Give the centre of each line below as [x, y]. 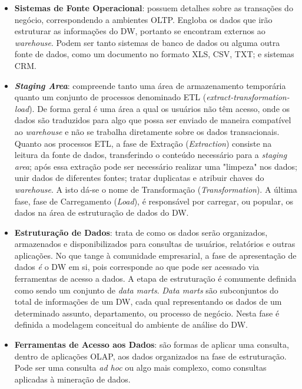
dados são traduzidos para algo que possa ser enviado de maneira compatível [153, 120]
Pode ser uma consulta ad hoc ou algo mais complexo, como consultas [140, 367]
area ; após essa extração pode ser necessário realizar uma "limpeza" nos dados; [156, 166]
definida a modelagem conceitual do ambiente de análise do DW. [131, 324]
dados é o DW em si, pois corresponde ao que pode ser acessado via [137, 267]
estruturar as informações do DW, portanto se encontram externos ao [140, 31]
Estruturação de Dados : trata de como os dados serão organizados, [141, 232]
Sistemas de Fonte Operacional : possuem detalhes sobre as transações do [154, 8]
